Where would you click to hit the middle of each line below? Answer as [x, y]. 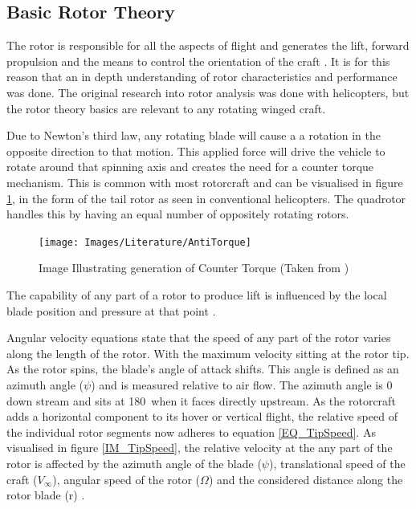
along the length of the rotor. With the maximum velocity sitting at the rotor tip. [208, 353]
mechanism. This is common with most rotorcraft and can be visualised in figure [205, 182]
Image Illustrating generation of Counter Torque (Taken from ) [194, 268]
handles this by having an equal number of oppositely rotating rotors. [178, 214]
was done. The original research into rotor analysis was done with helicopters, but [208, 92]
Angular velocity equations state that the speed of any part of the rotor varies [199, 338]
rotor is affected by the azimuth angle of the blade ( [134, 463]
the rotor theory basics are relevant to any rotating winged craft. [166, 108]
